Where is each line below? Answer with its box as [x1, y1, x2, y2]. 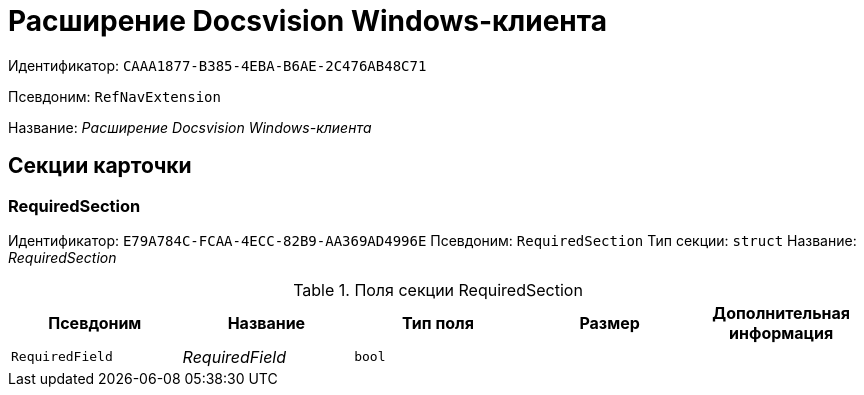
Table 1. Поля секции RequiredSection [293, 279, 583, 300]
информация [729, 322, 834, 343]
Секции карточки [8, 153, 192, 179]
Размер [579, 312, 640, 333]
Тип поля [402, 312, 474, 333]
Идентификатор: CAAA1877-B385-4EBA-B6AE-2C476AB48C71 [8, 56, 427, 74]
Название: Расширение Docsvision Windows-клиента [8, 118, 372, 136]
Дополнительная [712, 302, 851, 323]
